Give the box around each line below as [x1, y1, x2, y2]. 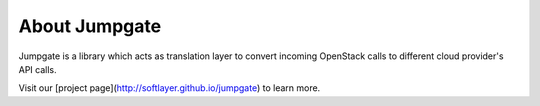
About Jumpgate [18, 15, 162, 37]
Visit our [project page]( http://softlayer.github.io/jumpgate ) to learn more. [18, 82, 321, 94]
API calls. [18, 63, 57, 75]
